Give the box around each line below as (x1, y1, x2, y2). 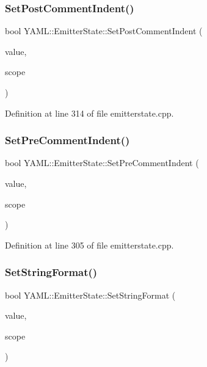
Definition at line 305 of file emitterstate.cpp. (5, 238, 174, 251)
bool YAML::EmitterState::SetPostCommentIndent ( (5, 24, 203, 37)
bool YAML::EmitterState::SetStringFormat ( (5, 288, 176, 301)
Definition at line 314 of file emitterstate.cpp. (5, 106, 174, 119)
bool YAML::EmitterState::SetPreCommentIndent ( (5, 156, 199, 169)
